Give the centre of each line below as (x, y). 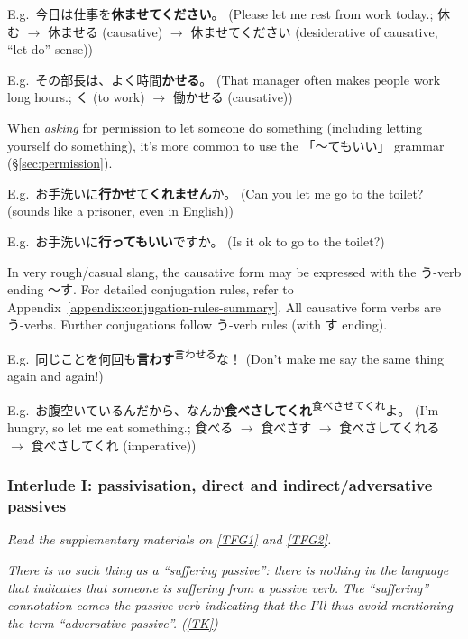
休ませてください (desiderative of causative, (314, 31)
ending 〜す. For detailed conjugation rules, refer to (151, 289)
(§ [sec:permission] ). (60, 163)
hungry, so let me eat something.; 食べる (120, 427)
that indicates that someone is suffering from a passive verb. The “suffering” (218, 587)
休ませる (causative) (106, 31)
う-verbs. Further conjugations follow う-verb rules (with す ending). (197, 324)
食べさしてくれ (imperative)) (114, 445)
